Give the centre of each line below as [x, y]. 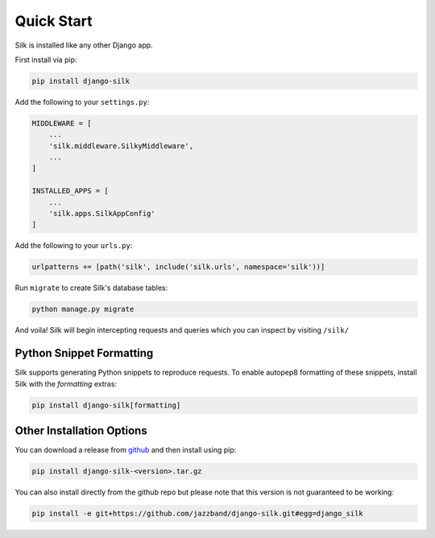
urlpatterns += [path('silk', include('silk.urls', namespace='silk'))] [178, 267]
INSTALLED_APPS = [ [70, 191]
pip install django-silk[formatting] [106, 405]
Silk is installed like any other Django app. [84, 45]
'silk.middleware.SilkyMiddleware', [121, 146]
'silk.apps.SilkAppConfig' [102, 214]
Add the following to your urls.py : [74, 246]
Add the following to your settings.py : [82, 101]
